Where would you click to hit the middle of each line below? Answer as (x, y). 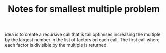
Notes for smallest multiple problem (84, 9)
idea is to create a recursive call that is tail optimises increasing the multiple (83, 35)
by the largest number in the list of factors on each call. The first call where (82, 40)
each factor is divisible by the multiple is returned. (57, 45)
